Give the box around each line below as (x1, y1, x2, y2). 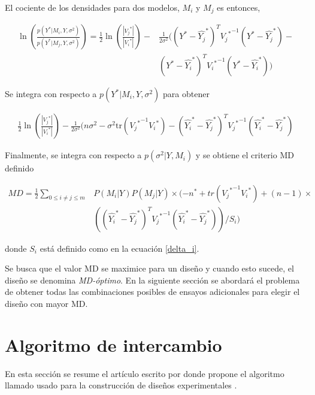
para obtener (163, 88, 210, 100)
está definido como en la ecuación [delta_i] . (40, 242, 199, 254)
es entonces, (217, 1, 261, 13)
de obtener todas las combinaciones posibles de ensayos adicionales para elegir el (5, 285, 300, 298)
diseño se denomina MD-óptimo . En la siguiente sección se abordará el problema (5, 273, 300, 286)
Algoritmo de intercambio (5, 332, 222, 357)
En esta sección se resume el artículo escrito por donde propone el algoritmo (5, 367, 284, 379)
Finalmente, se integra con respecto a (5, 149, 142, 161)
